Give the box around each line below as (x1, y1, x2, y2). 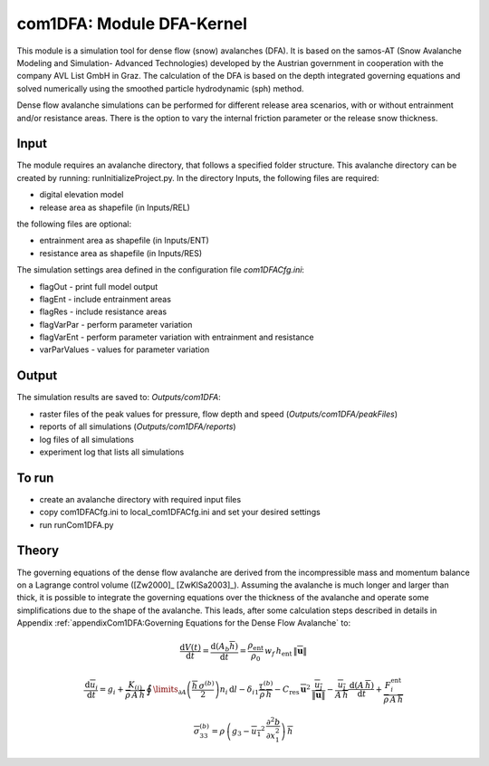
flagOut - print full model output (39, 281, 158, 292)
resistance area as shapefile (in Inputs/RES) (39, 247, 203, 258)
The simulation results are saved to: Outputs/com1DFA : (16, 392, 221, 403)
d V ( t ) (179, 643, 201, 653)
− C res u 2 (273, 683, 312, 696)
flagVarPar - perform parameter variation (39, 319, 193, 330)
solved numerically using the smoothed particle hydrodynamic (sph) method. (16, 82, 304, 94)
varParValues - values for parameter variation (39, 344, 210, 355)
